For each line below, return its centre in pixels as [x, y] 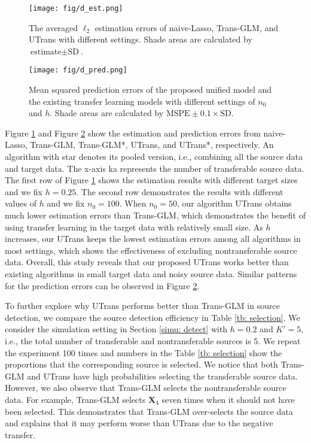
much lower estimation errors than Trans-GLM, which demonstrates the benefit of [155, 215]
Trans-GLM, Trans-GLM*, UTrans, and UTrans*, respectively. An [152, 145]
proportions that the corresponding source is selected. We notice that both [141, 364]
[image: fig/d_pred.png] [78, 70]
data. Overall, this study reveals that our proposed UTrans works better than [147, 262]
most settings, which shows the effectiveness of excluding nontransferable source [151, 250]
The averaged [54, 27]
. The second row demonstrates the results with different [180, 191]
